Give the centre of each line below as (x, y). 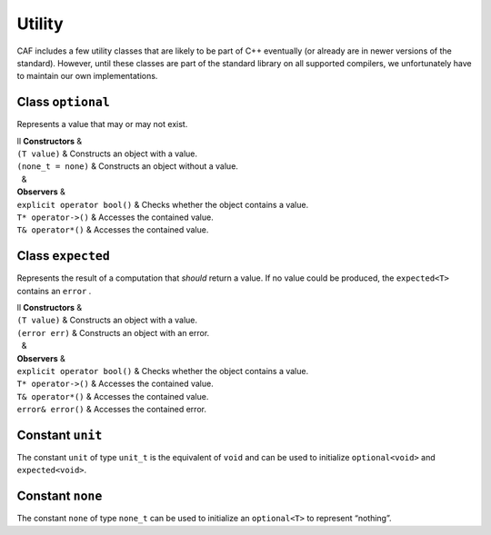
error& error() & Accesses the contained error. (111, 410)
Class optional (64, 102)
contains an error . (54, 291)
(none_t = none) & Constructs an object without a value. (127, 166)
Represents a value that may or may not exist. (102, 124)
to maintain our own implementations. (87, 76)
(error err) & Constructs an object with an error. (113, 332)
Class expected (64, 256)
